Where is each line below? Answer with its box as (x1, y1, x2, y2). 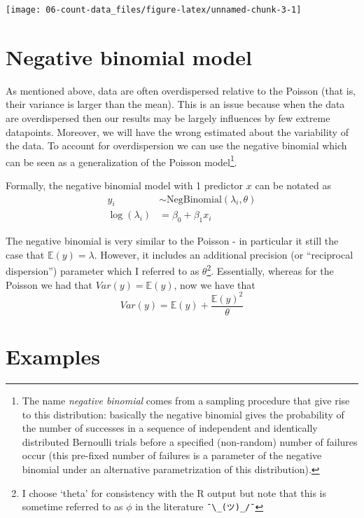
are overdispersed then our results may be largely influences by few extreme (6, 110, 330, 125)
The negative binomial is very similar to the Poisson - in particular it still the (6, 233, 339, 248)
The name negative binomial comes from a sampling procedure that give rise (22, 393, 350, 407)
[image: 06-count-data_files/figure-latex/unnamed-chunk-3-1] (6, 5, 302, 15)
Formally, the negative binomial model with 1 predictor (6, 178, 244, 192)
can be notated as (255, 178, 331, 192)
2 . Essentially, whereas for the (206, 261, 334, 278)
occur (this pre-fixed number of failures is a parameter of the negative (22, 448, 322, 463)
